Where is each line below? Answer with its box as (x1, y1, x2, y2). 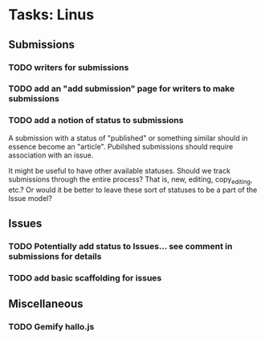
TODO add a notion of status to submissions (8, 115, 184, 126)
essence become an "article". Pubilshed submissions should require (8, 141, 234, 151)
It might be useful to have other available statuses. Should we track (8, 166, 231, 175)
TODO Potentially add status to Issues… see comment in (8, 240, 233, 252)
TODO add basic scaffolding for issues (8, 272, 162, 283)
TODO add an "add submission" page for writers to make (8, 83, 235, 94)
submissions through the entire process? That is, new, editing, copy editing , (8, 174, 253, 186)
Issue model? (8, 193, 52, 203)
